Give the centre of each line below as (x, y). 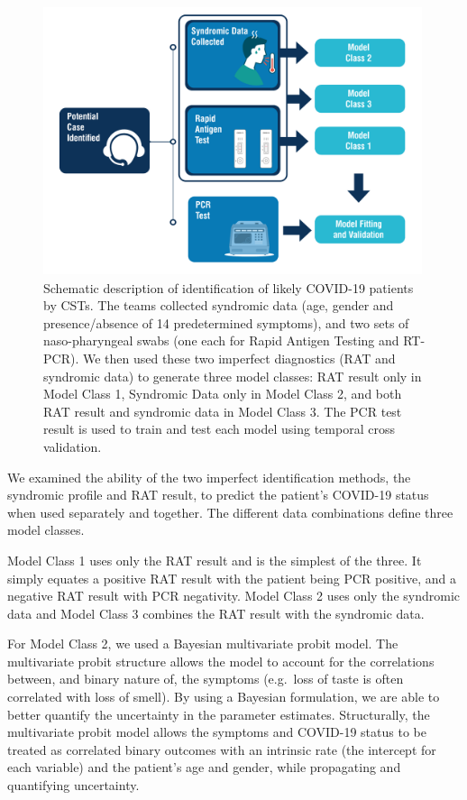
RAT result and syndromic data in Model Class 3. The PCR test (223, 411)
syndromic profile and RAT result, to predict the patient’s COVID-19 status (218, 495)
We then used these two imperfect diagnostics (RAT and (239, 358)
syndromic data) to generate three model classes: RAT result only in (233, 376)
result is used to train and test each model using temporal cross (219, 429)
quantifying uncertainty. (73, 785)
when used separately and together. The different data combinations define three (230, 512)
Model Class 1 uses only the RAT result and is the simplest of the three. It (215, 560)
